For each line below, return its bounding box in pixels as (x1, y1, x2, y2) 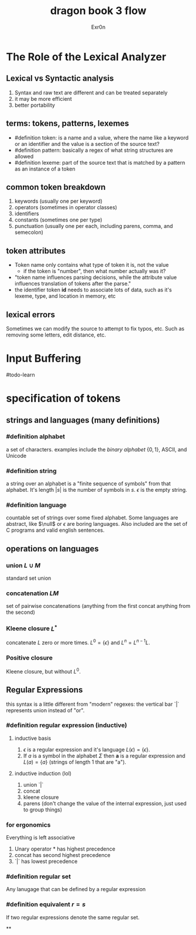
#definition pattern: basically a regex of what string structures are (14, 147, 173, 154)
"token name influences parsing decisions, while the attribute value (14, 274, 177, 281)
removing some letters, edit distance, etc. (6, 331, 106, 338)
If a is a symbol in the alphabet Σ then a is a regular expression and (23, 752, 185, 759)
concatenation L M (6, 589, 59, 597)
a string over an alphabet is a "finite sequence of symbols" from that (6, 480, 171, 487)
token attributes (6, 246, 66, 256)
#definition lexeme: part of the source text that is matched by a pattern (14, 159, 185, 166)
